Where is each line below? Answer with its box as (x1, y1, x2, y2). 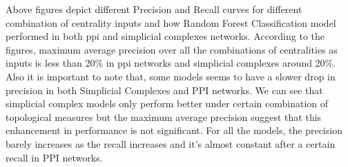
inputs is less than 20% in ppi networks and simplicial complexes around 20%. (6, 56, 336, 70)
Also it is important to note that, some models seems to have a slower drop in (6, 69, 336, 83)
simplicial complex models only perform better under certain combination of (6, 96, 329, 111)
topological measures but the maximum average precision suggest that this (6, 109, 322, 124)
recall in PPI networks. (6, 150, 103, 164)
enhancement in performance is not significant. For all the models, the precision (6, 123, 342, 137)
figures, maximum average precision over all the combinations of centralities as (6, 42, 338, 56)
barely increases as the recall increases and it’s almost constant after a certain (6, 136, 336, 151)
